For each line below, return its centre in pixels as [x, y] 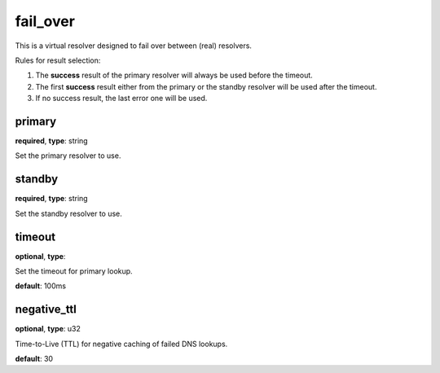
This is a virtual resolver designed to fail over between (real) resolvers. [134, 46]
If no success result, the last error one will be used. [121, 99]
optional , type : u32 [48, 329]
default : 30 [34, 359]
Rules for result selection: [58, 60]
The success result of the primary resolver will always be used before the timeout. [174, 75]
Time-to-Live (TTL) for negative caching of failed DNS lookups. [121, 344]
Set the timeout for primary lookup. [74, 271]
